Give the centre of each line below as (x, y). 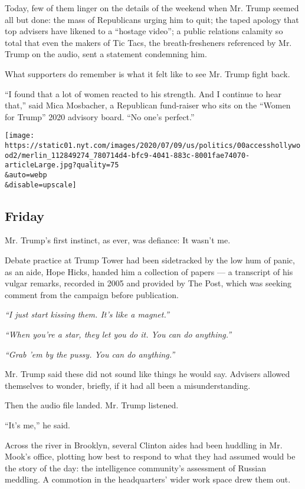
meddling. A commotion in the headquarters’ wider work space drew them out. (148, 479)
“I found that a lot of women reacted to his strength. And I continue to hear (143, 93)
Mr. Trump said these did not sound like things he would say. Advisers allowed (147, 374)
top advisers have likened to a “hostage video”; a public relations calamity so (144, 31)
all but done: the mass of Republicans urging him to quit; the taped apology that (152, 19)
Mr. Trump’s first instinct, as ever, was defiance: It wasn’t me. (118, 240)
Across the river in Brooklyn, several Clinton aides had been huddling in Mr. (144, 445)
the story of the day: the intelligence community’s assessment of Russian (135, 467)
